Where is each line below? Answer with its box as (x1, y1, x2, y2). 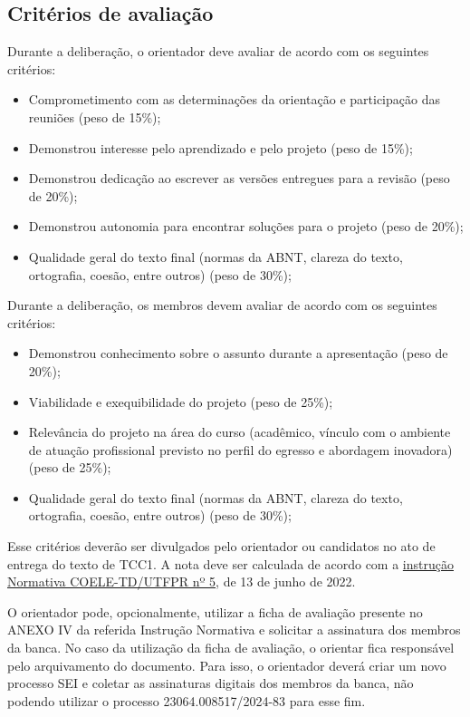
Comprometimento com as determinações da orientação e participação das (28, 90, 440, 109)
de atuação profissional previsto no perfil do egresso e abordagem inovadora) (28, 440, 453, 459)
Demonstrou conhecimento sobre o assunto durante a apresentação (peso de (28, 344, 448, 363)
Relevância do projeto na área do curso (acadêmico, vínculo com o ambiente (28, 422, 451, 441)
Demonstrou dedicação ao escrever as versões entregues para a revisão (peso (28, 169, 450, 188)
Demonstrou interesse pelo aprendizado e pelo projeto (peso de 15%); (28, 138, 413, 157)
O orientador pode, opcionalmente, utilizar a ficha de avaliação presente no (7, 602, 423, 621)
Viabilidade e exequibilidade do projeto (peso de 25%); (28, 392, 333, 411)
